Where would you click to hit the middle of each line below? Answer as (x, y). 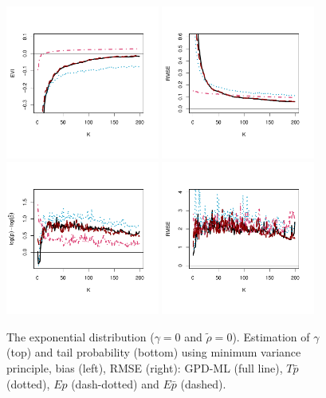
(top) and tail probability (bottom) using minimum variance (154, 352)
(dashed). (203, 383)
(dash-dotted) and (115, 383)
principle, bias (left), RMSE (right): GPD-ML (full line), (145, 367)
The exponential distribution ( (81, 336)
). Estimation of (271, 336)
